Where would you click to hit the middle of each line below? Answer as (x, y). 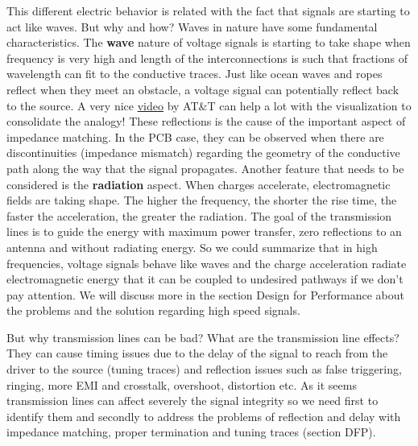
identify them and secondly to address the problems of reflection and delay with (204, 416)
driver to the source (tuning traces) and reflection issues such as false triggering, (204, 369)
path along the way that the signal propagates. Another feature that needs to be (205, 168)
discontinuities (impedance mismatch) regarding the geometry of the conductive (203, 153)
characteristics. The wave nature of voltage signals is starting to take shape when (209, 42)
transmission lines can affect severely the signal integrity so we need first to (192, 401)
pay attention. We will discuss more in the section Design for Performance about (206, 294)
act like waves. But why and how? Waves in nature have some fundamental (192, 26)
